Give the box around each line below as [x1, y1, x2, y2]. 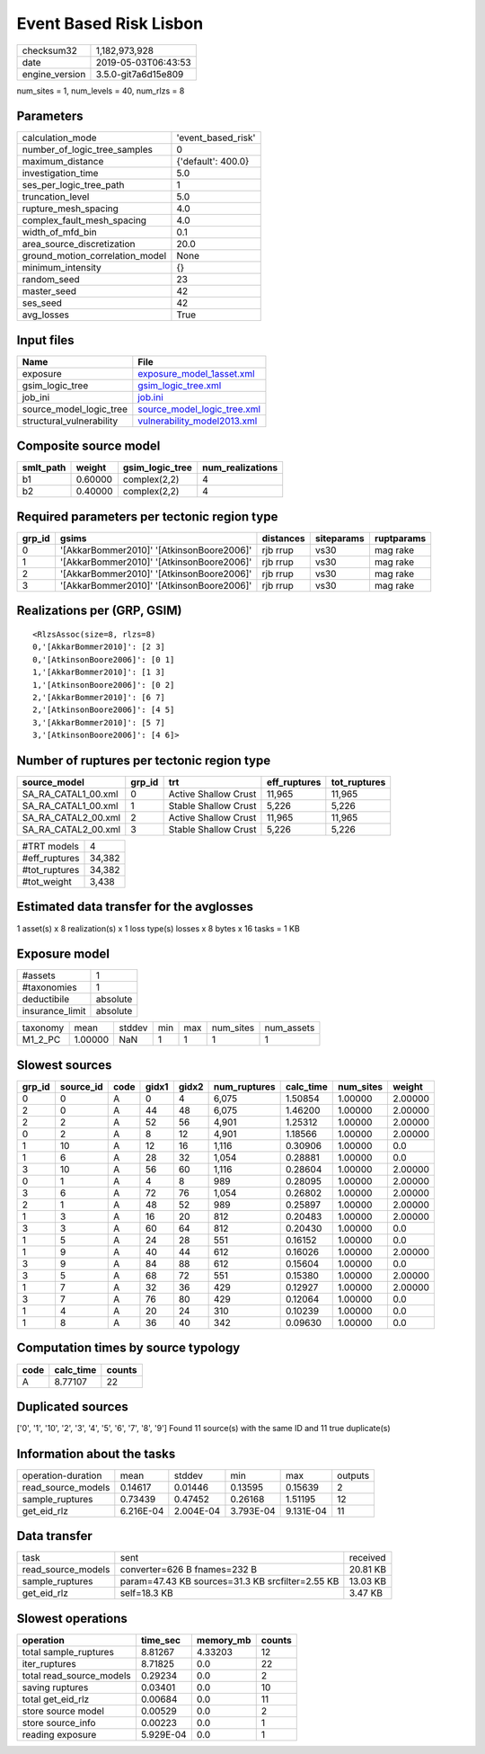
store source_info [22, 1716, 96, 1729]
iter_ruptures [22, 1657, 76, 1669]
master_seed [22, 285, 76, 298]
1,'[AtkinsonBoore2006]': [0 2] [32, 680, 175, 690]
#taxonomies [22, 981, 77, 993]
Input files [16, 333, 75, 348]
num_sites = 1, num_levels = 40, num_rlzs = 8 [16, 85, 185, 96]
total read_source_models [22, 1669, 132, 1681]
